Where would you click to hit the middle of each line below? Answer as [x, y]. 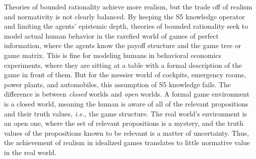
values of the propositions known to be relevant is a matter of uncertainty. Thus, [127, 132]
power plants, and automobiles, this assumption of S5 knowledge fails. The [118, 84]
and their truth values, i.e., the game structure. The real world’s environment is [126, 113]
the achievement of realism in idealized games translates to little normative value [127, 142]
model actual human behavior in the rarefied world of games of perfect [111, 35]
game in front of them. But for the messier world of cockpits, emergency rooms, [125, 75]
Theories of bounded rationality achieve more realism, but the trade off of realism [128, 6]
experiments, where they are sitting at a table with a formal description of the [123, 65]
